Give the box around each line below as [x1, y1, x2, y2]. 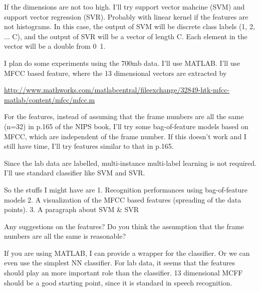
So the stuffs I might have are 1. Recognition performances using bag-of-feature [4, 184, 247, 195]
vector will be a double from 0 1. [4, 41, 106, 51]
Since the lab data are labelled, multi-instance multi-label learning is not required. [4, 157, 256, 168]
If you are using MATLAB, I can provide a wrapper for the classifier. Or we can [4, 247, 250, 258]
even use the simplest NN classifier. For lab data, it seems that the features [4, 257, 235, 268]
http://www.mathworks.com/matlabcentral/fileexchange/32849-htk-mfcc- [4, 84, 230, 95]
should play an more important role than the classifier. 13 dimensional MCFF [4, 267, 243, 278]
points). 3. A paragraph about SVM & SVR [4, 204, 139, 215]
